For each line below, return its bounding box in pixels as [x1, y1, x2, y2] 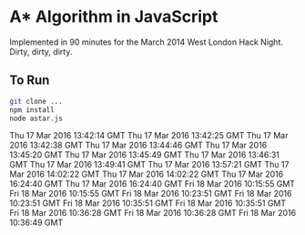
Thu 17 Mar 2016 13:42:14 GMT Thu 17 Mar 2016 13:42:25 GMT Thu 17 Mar [9, 130, 289, 141]
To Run [9, 73, 50, 88]
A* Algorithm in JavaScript [9, 6, 219, 27]
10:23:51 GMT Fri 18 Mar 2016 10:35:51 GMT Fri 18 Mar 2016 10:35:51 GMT [9, 198, 287, 209]
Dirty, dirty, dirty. [9, 46, 73, 56]
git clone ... [9, 97, 64, 106]
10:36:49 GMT [9, 217, 64, 229]
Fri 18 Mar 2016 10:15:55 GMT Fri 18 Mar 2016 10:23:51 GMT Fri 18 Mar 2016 [9, 189, 292, 199]
